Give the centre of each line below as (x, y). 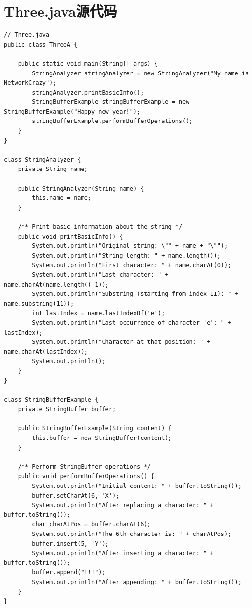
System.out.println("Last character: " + (100, 275)
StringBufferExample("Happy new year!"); (72, 111)
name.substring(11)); (39, 304)
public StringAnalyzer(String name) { (81, 188)
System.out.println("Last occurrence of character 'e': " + (132, 323)
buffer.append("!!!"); (69, 572)
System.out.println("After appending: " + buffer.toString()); (137, 582)
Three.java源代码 (61, 11)
